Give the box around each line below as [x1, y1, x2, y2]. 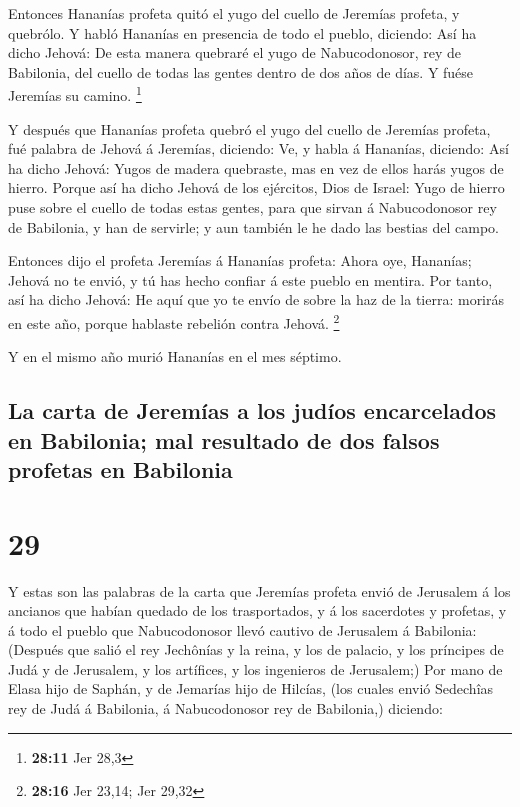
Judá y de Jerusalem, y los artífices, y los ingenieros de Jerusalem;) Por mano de [8, 658, 503, 679]
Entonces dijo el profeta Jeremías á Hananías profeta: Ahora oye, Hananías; [8, 250, 472, 271]
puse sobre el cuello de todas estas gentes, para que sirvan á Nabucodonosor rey [8, 197, 497, 217]
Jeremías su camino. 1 [8, 82, 142, 106]
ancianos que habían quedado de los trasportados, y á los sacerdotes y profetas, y [8, 600, 507, 621]
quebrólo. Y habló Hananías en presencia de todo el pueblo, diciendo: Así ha [8, 22, 477, 43]
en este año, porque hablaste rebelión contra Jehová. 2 [8, 309, 340, 333]
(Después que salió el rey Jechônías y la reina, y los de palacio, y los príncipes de [8, 639, 504, 660]
